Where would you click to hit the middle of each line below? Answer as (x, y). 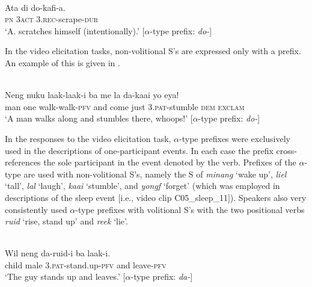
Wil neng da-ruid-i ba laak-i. (58, 253)
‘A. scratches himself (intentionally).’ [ (75, 30)
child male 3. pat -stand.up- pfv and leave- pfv (86, 264)
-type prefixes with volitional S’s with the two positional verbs (190, 209)
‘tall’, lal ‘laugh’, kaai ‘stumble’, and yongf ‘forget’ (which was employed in (142, 186)
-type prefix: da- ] (162, 276)
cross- (286, 150)
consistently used (36, 209)
